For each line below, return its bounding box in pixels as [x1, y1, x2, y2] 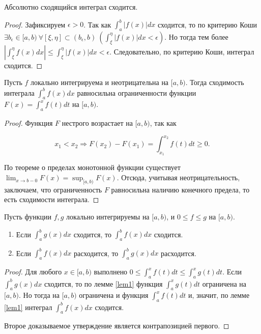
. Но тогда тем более [164, 31, 228, 42]
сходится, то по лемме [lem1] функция [44, 278, 163, 289]
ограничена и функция [79, 290, 149, 300]
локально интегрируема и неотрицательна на [31, 77, 169, 88]
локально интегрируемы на [66, 211, 150, 222]
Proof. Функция [4, 118, 53, 128]
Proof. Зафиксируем [4, 19, 66, 30]
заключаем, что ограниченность [4, 184, 102, 194]
